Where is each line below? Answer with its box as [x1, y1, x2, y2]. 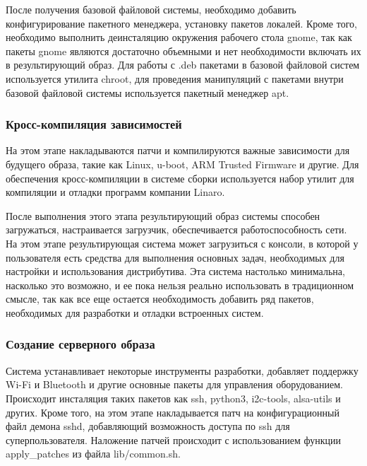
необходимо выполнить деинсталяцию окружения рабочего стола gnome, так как [6, 30, 352, 45]
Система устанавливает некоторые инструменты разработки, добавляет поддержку [6, 363, 359, 378]
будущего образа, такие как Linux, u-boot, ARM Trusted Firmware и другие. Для [6, 156, 359, 171]
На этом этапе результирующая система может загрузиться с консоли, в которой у [6, 235, 359, 250]
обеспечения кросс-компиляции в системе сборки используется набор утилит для [6, 170, 354, 185]
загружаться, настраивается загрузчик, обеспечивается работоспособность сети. [6, 222, 347, 237]
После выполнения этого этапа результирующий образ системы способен [6, 208, 320, 223]
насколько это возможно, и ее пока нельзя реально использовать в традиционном [6, 277, 354, 292]
